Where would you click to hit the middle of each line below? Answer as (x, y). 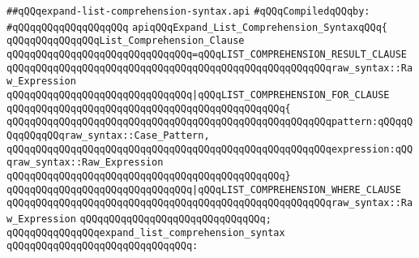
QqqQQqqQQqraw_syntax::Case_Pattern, (108, 135)
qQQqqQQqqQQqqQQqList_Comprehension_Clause (126, 41)
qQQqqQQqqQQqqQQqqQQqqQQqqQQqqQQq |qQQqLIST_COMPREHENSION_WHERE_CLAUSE (204, 189)
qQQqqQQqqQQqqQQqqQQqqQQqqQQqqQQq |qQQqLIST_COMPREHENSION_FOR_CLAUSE (198, 95)
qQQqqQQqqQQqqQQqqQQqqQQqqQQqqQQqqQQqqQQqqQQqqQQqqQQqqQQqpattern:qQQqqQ (210, 122)
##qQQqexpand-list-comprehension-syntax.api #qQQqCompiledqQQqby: (188, 11)
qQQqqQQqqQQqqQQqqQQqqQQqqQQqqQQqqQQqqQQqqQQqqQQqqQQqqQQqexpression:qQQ (210, 149)
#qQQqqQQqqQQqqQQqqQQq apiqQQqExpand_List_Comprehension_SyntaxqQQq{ (197, 27)
